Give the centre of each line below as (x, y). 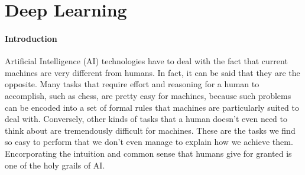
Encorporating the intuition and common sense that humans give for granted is (148, 153)
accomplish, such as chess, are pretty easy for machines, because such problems (148, 95)
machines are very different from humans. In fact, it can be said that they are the (152, 72)
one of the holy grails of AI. (55, 165)
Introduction (31, 38)
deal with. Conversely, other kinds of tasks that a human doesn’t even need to (146, 119)
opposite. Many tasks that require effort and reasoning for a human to (132, 84)
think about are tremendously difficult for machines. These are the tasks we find (150, 130)
